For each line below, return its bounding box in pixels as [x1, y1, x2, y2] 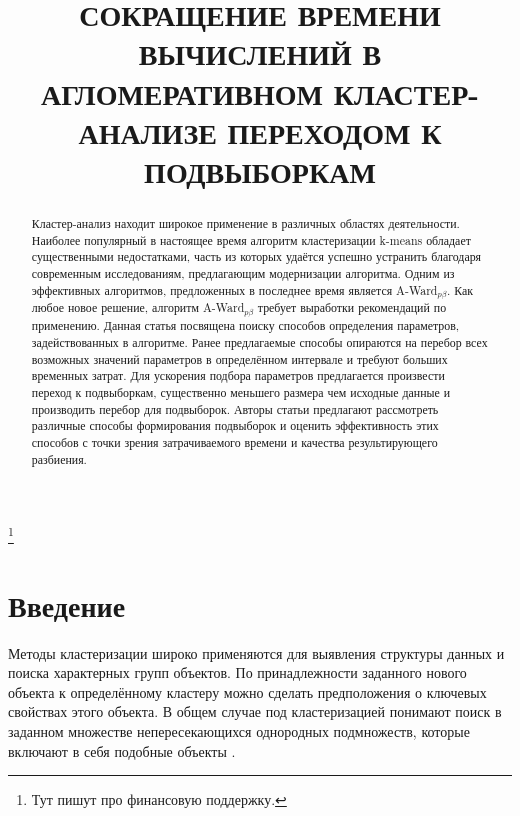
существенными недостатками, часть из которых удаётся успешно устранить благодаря [31, 248, 482, 265]
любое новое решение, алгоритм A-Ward [31, 299, 245, 316]
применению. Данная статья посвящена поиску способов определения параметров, [31, 317, 460, 334]
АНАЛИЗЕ [78, 111, 217, 152]
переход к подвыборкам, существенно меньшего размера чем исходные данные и [31, 384, 451, 401]
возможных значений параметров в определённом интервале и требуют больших [31, 350, 448, 367]
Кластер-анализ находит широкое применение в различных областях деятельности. [31, 214, 460, 231]
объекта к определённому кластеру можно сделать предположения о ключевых [8, 681, 487, 702]
